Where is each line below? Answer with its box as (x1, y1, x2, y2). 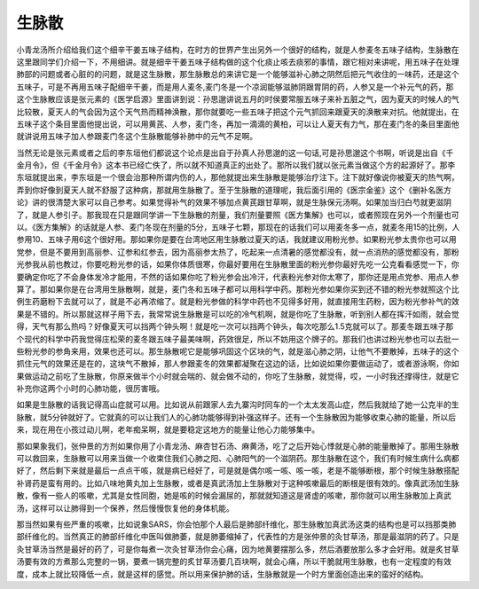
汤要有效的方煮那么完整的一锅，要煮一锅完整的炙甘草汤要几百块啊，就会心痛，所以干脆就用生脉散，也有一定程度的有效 (16, 556, 452, 567)
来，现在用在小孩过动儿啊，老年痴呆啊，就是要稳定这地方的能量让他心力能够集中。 (16, 424, 319, 435)
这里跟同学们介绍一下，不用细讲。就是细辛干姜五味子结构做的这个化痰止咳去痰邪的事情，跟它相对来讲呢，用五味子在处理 (16, 56, 459, 67)
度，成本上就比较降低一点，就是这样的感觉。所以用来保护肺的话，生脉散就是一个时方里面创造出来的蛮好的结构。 (16, 569, 428, 579)
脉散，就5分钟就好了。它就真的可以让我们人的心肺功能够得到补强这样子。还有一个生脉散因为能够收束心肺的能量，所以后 (16, 412, 457, 422)
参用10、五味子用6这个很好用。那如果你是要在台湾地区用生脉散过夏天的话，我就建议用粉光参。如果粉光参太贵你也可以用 (16, 234, 457, 245)
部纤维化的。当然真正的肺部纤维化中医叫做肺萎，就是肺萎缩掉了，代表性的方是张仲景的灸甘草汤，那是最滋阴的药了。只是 (16, 531, 459, 542)
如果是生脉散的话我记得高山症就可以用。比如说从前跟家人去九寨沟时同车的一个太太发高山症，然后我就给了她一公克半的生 (16, 399, 459, 410)
